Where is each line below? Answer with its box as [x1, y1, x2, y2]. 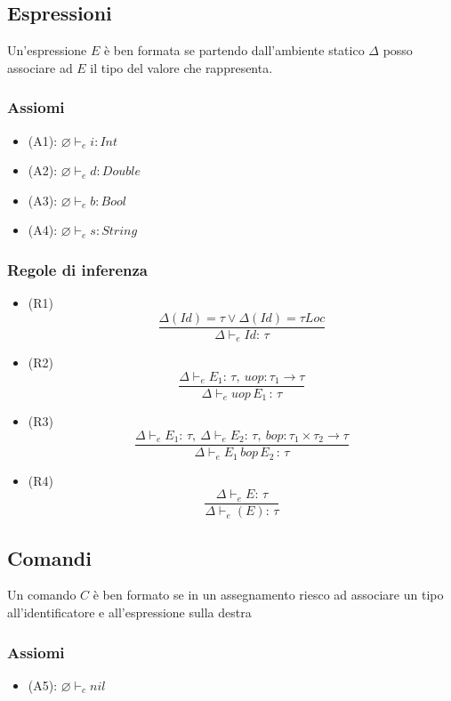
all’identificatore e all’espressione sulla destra [7, 602, 252, 621]
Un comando [7, 585, 77, 604]
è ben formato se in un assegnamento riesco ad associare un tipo [93, 585, 444, 604]
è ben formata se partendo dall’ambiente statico [103, 41, 365, 60]
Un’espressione [7, 41, 87, 60]
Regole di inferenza [7, 258, 148, 280]
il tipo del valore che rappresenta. [90, 58, 273, 77]
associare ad [7, 58, 73, 77]
